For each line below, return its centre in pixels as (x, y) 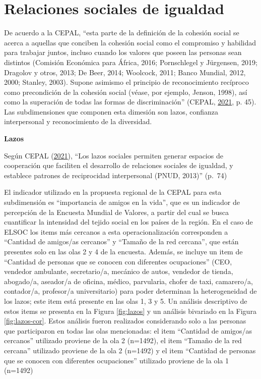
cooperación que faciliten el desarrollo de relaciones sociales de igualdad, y (119, 165)
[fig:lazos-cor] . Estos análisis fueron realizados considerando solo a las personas (125, 321)
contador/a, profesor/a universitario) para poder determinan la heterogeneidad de (130, 291)
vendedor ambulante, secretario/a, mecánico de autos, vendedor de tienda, (119, 271)
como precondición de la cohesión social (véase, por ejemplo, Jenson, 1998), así (126, 92)
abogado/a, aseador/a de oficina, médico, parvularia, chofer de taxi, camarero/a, (128, 281)
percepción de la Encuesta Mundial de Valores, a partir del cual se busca (116, 212)
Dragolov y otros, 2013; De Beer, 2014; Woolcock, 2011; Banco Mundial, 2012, (125, 72)
